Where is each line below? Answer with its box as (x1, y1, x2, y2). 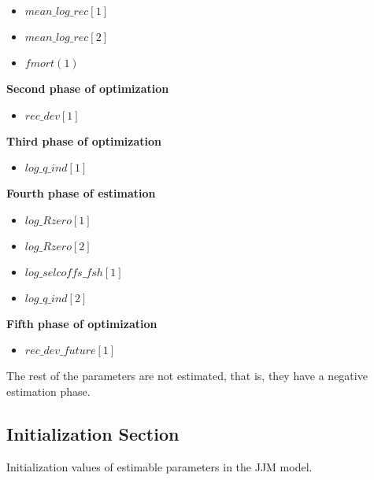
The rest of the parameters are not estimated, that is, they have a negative (6, 367, 368, 384)
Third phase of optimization (6, 132, 161, 149)
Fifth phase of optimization (6, 315, 157, 331)
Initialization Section (6, 421, 180, 445)
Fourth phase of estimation (6, 185, 156, 201)
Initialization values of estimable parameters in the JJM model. (6, 458, 313, 474)
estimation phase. (6, 382, 91, 399)
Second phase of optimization (6, 80, 169, 96)
